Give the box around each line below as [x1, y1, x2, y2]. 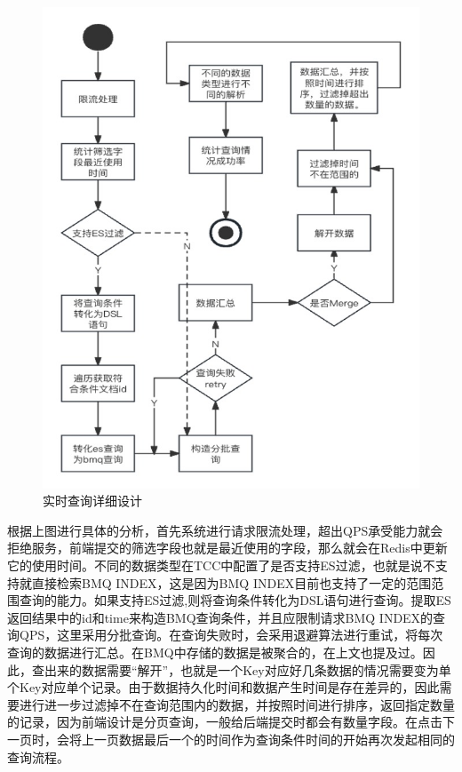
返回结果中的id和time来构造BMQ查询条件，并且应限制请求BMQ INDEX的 [7, 608, 434, 626]
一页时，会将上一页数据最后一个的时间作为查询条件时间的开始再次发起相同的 [7, 729, 455, 748]
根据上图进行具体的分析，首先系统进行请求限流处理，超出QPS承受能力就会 [7, 521, 443, 539]
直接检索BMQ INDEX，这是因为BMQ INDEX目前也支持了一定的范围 [31, 573, 432, 592]
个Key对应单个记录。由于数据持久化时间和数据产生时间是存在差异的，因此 [7, 678, 440, 696]
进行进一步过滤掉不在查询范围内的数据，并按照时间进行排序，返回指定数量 [19, 695, 455, 713]
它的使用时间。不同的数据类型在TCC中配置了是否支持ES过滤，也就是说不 [7, 556, 435, 574]
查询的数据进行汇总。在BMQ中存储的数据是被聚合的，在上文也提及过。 [7, 642, 423, 661]
